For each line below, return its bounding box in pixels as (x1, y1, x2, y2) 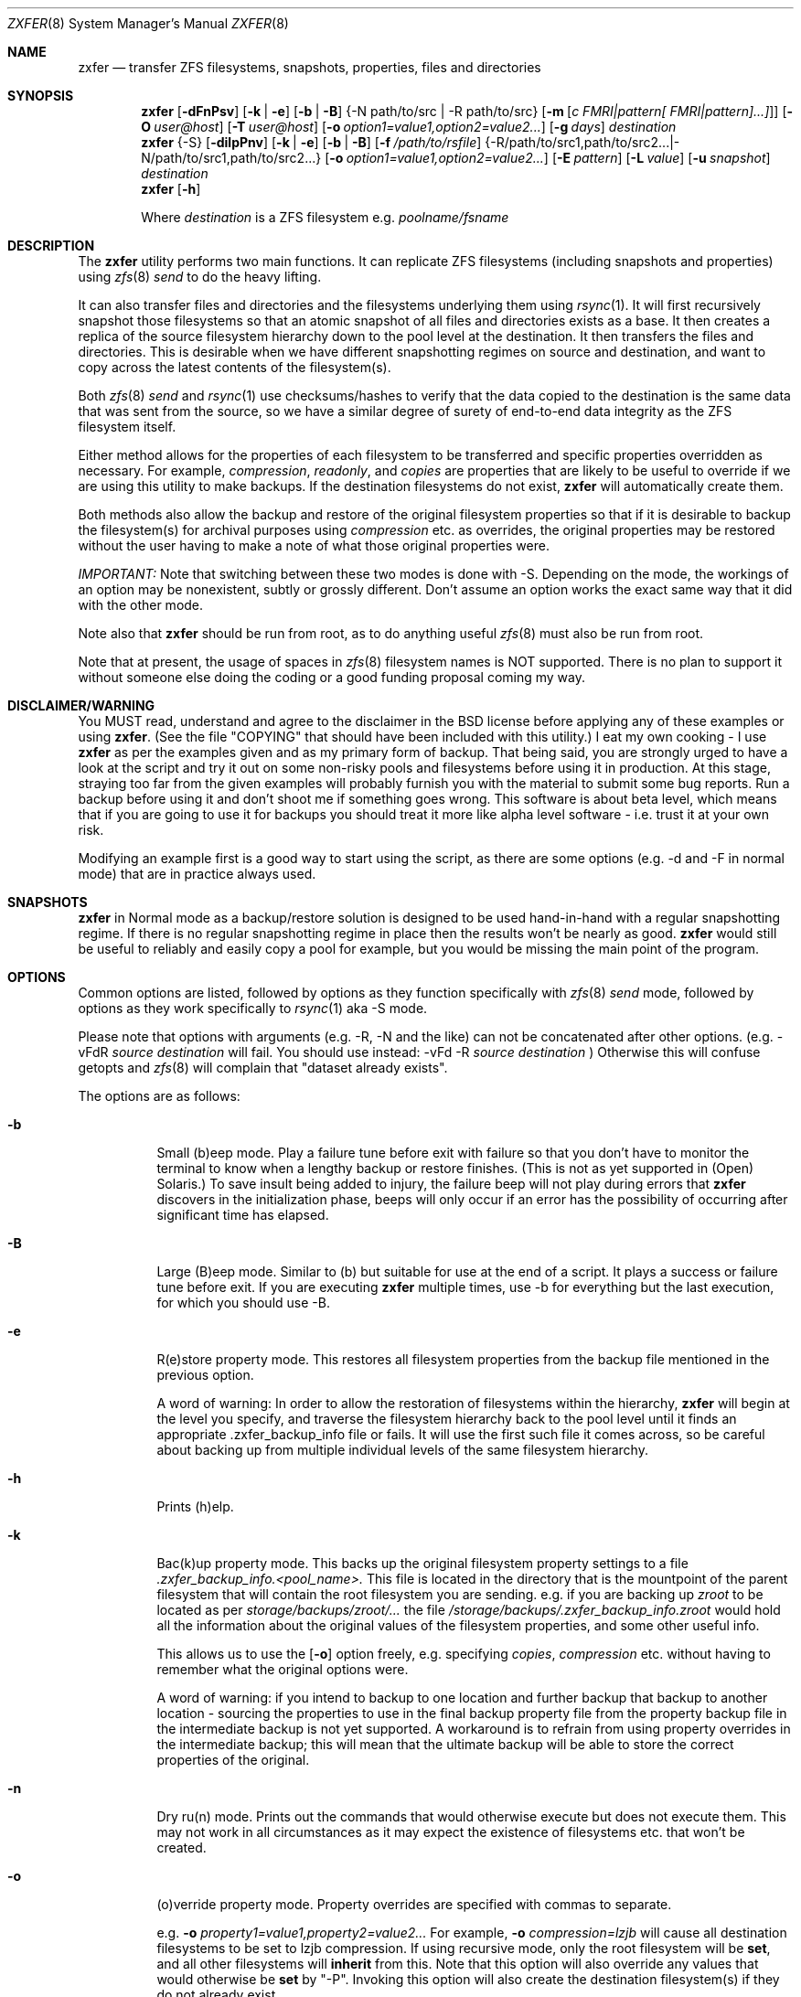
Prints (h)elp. (156, 1499, 234, 1514)
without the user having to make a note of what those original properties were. (78, 538, 550, 553)
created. (156, 1840, 207, 1855)
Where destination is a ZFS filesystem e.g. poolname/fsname (141, 209, 509, 225)
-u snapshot (692, 150, 766, 166)
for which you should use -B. (156, 1295, 330, 1310)
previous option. (156, 1367, 254, 1383)
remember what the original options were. (156, 1661, 409, 1677)
